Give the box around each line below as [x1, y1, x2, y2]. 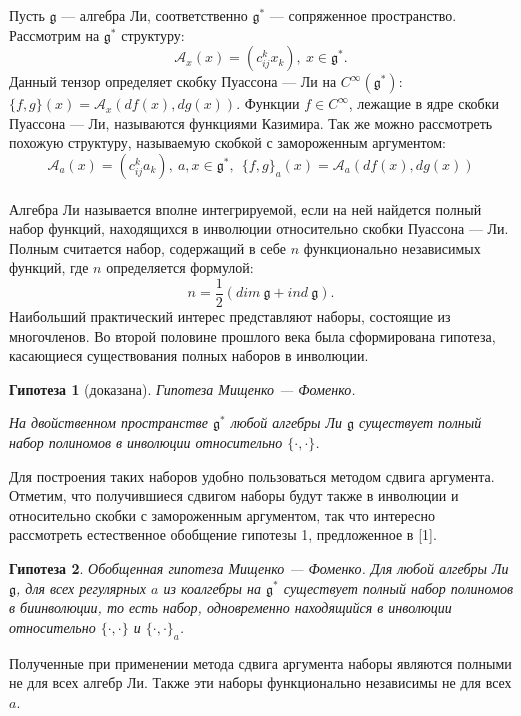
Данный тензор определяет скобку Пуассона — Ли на [9, 71, 337, 92]
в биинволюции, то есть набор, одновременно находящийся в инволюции [9, 597, 452, 618]
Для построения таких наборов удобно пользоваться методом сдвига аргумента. [9, 465, 495, 486]
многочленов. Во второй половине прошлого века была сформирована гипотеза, [9, 325, 496, 346]
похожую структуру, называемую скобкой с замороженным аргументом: [9, 132, 446, 153]
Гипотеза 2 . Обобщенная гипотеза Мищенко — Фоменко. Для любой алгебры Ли [9, 557, 509, 578]
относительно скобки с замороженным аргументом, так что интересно [9, 504, 436, 525]
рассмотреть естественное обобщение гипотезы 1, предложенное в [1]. [9, 524, 437, 545]
